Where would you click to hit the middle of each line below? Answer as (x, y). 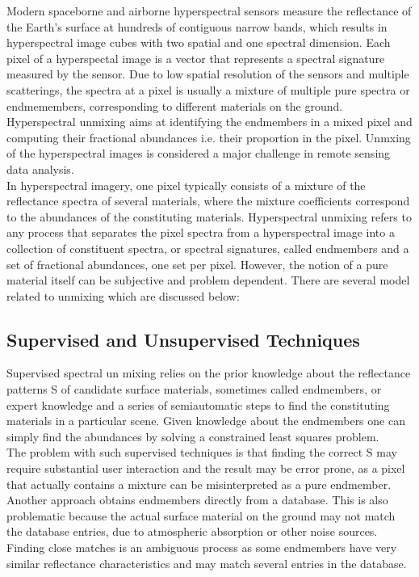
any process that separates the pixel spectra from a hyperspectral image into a (201, 232)
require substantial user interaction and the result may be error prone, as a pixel (206, 468)
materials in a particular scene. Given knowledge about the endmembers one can (206, 421)
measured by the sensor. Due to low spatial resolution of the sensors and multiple (208, 74)
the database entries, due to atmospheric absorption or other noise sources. (192, 531)
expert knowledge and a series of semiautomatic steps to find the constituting (198, 404)
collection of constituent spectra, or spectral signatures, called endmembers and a (208, 248)
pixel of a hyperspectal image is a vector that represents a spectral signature (196, 58)
